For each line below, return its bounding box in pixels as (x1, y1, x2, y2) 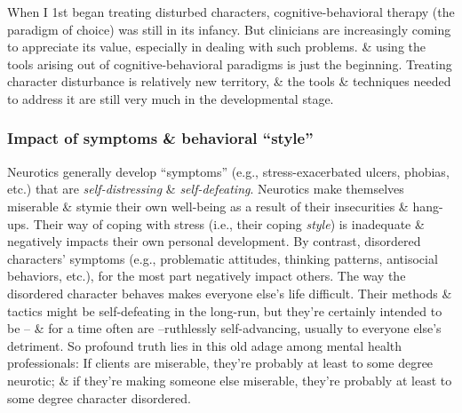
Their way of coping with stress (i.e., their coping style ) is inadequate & (33, 214, 425, 233)
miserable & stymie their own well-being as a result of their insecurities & (7, 196, 409, 215)
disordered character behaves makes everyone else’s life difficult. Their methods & (7, 283, 452, 302)
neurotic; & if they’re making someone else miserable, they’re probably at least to (7, 370, 452, 389)
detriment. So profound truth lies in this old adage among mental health (7, 336, 402, 354)
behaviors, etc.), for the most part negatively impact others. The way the (7, 266, 406, 285)
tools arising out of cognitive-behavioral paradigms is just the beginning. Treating (7, 54, 452, 73)
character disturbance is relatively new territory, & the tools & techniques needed (7, 72, 451, 91)
